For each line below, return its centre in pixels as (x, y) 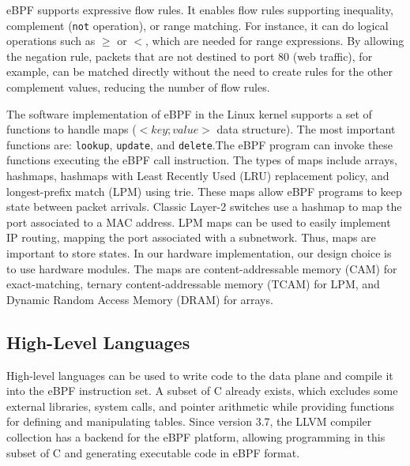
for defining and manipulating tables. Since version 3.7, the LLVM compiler (189, 421)
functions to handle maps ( (71, 129)
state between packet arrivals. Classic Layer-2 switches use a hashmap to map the (204, 207)
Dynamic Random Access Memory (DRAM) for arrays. (140, 299)
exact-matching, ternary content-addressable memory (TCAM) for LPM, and (193, 284)
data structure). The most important (306, 129)
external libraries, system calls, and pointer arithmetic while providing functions (201, 406)
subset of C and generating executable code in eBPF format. (153, 452)
